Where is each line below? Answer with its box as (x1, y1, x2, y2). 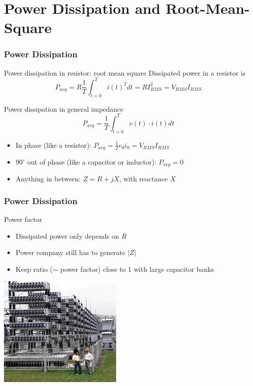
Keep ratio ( (15, 264, 53, 274)
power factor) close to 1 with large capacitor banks (60, 264, 214, 274)
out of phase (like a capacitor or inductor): (27, 157, 157, 167)
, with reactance (119, 173, 168, 184)
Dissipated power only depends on (15, 230, 119, 241)
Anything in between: (15, 173, 81, 184)
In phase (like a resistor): (15, 139, 91, 150)
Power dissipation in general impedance (4, 103, 124, 114)
